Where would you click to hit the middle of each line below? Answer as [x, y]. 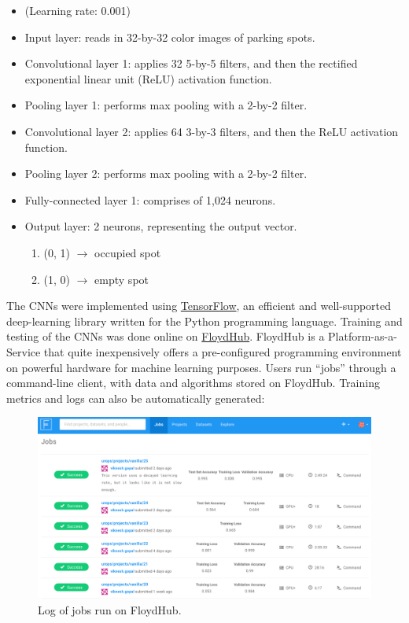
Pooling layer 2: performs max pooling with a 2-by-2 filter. [166, 173]
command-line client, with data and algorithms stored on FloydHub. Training [193, 383]
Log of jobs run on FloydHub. [110, 609]
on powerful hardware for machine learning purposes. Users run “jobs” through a [201, 367]
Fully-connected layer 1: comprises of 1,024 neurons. [150, 199]
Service [24, 351]
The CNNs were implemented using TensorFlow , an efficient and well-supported [199, 306]
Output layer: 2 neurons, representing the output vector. [161, 226]
